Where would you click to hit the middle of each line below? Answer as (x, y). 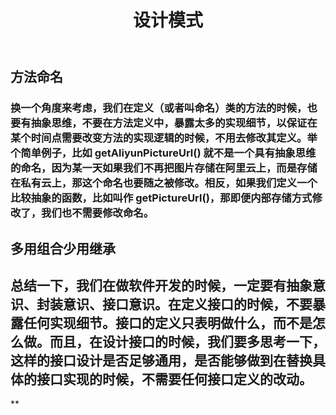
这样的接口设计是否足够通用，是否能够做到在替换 (161, 360)
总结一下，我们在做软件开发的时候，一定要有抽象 (161, 285)
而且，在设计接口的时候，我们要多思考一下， (187, 341)
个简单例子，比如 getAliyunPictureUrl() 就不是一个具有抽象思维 (163, 153)
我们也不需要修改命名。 (98, 213)
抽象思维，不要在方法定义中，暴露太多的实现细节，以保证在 (174, 123)
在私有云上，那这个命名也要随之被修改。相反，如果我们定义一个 (164, 183)
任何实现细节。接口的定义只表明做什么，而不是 (168, 322)
